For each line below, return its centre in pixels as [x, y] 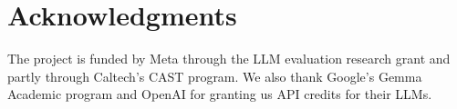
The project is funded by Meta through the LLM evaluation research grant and [229, 59]
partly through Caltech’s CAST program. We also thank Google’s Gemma [215, 76]
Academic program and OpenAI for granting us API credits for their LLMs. [220, 94]
